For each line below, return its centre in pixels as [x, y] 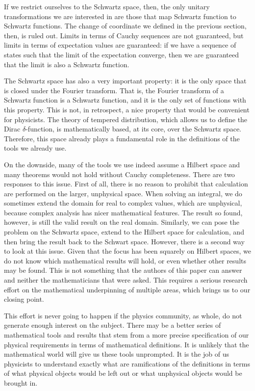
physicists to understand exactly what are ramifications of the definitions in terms [127, 363]
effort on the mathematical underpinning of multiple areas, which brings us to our [127, 289]
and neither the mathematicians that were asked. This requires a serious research [126, 280]
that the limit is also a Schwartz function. [67, 64]
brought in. [21, 382]
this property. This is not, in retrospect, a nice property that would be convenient [127, 109]
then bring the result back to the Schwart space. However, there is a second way [124, 241]
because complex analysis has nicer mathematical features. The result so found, [123, 212]
